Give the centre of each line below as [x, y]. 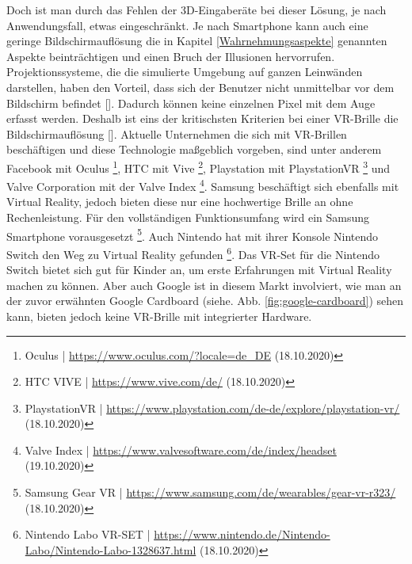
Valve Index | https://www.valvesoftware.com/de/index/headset [181, 450]
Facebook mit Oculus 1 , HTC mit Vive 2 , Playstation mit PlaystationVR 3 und [198, 166]
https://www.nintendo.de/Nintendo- [242, 534]
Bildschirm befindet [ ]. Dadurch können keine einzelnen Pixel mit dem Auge [191, 103]
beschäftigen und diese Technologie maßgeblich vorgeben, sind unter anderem [194, 149]
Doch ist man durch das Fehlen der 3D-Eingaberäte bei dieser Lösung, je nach [196, 10]
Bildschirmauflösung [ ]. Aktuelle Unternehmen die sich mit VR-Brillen [177, 133]
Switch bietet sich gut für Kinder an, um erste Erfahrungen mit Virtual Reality [199, 270]
